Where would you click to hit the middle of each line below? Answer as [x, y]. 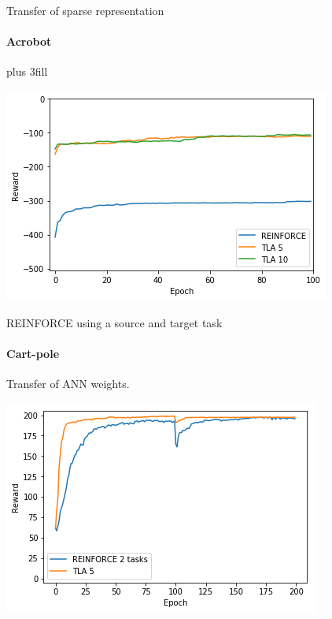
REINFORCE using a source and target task [114, 322]
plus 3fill [27, 71]
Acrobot [29, 41]
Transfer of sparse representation [85, 10]
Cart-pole [33, 353]
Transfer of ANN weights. [68, 383]
